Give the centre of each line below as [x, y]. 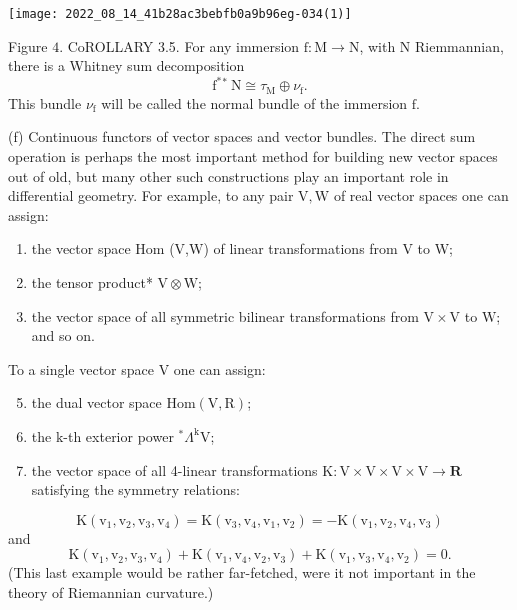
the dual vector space [96, 402]
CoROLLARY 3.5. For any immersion [183, 45]
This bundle [45, 102]
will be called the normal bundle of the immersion [254, 102]
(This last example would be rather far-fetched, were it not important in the [242, 572]
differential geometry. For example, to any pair [151, 195]
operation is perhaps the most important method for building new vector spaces [253, 155]
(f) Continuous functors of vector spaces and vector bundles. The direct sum [242, 136]
